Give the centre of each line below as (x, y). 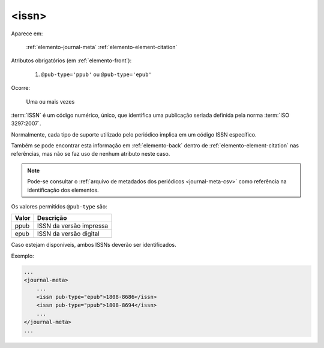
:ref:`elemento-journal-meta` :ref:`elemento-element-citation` (102, 47)
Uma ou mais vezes (50, 101)
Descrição (52, 218)
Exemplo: (22, 256)
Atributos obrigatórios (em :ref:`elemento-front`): (71, 60)
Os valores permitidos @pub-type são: (59, 207)
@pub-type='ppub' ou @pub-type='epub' (97, 74)
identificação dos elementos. (63, 190)
